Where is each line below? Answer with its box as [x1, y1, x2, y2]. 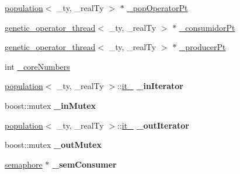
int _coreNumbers [5, 60, 70, 72]
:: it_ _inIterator [117, 80, 183, 92]
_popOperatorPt [127, 2, 188, 13]
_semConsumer [52, 158, 117, 170]
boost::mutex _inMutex [5, 99, 96, 111]
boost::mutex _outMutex [5, 139, 102, 151]
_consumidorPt [179, 21, 235, 33]
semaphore [5, 158, 43, 170]
